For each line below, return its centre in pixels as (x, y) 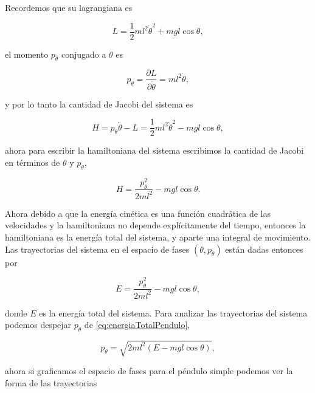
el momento (27, 54)
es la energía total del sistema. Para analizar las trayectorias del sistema (173, 313)
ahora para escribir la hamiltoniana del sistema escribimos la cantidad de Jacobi (154, 150)
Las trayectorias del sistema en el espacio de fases (97, 249)
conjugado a (84, 54)
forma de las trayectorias (51, 383)
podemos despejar (38, 325)
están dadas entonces (264, 249)
